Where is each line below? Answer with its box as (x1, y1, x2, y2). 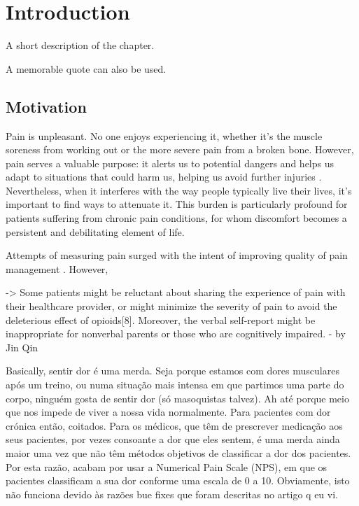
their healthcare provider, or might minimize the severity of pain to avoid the (6, 299, 337, 314)
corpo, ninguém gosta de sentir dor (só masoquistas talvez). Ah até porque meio (6, 391, 349, 405)
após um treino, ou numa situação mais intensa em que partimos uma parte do (6, 377, 344, 392)
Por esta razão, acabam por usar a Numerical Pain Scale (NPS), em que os (6, 459, 328, 474)
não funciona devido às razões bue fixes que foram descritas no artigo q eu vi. (6, 486, 338, 501)
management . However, (6, 261, 108, 276)
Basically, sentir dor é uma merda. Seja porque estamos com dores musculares (6, 363, 339, 378)
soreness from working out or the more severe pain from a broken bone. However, (6, 142, 354, 157)
